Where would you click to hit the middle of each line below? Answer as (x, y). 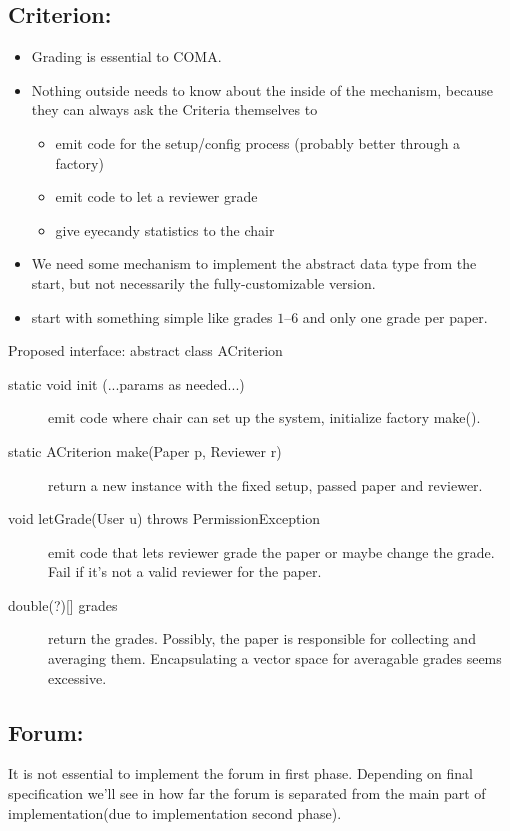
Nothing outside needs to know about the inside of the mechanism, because (262, 89)
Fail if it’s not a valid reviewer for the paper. (185, 571)
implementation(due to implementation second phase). (175, 812)
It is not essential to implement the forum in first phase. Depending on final (240, 773)
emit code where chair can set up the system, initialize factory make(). (264, 417)
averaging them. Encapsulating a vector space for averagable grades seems (275, 658)
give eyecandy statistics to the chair (165, 229)
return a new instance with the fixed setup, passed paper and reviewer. (265, 484)
